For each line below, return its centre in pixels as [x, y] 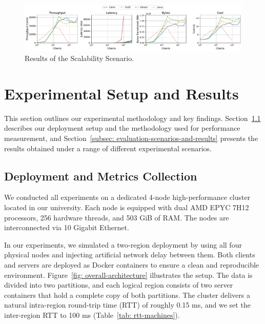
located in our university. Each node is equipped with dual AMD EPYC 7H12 [127, 207]
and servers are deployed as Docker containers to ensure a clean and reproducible [132, 264]
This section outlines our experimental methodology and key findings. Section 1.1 [132, 118]
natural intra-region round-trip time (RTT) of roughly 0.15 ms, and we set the [127, 305]
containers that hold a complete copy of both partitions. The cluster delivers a [127, 295]
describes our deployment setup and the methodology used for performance [122, 128]
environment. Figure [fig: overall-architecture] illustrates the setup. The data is [128, 275]
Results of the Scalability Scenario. [79, 58]
